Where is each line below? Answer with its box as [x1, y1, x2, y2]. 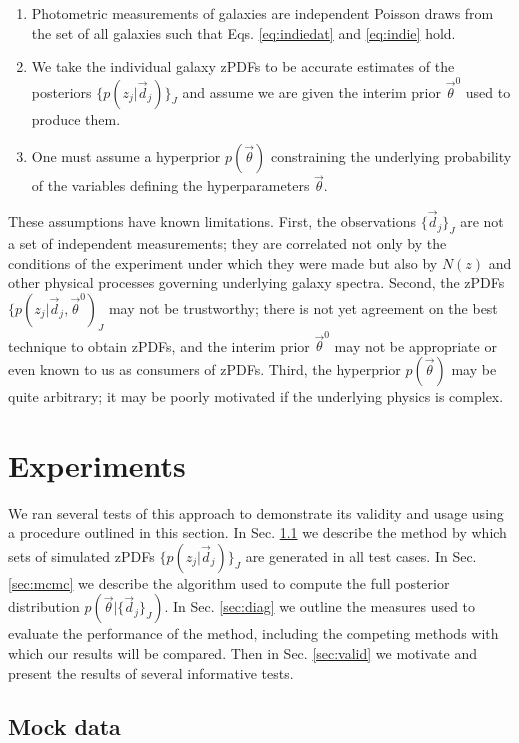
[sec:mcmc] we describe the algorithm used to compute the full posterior [8, 572, 450, 593]
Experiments [8, 444, 186, 485]
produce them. [31, 108, 121, 129]
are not [460, 211, 504, 232]
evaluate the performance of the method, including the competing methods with [8, 623, 499, 644]
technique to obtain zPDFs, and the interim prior [8, 335, 310, 356]
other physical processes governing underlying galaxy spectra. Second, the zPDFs [8, 272, 505, 293]
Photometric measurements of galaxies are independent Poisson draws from [31, 3, 494, 23]
